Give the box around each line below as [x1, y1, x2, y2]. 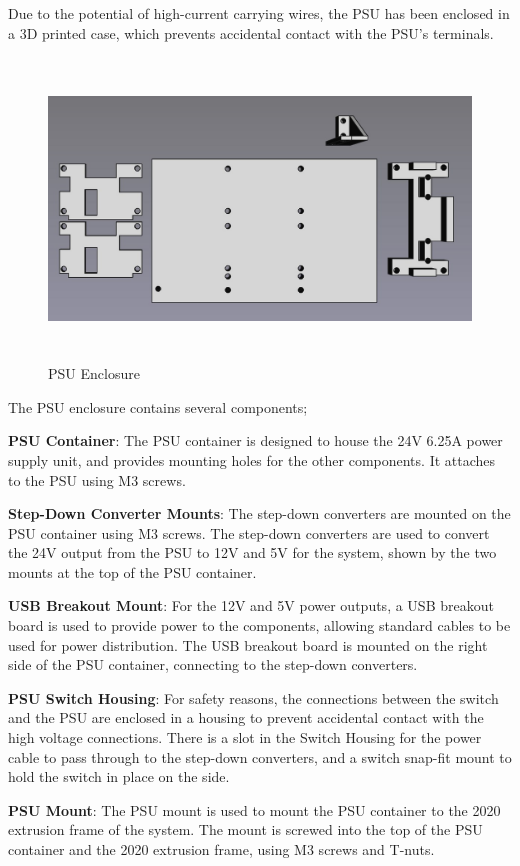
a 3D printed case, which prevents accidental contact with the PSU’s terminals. [8, 22, 494, 43]
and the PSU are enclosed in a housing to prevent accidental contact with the [8, 707, 484, 728]
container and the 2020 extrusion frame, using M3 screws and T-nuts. [8, 839, 435, 860]
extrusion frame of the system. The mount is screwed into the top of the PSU [8, 819, 483, 840]
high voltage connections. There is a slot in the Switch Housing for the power [8, 727, 482, 748]
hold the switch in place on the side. [8, 766, 230, 787]
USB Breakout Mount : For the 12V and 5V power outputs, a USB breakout [8, 595, 494, 616]
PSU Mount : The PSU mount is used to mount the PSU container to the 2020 [8, 799, 501, 820]
